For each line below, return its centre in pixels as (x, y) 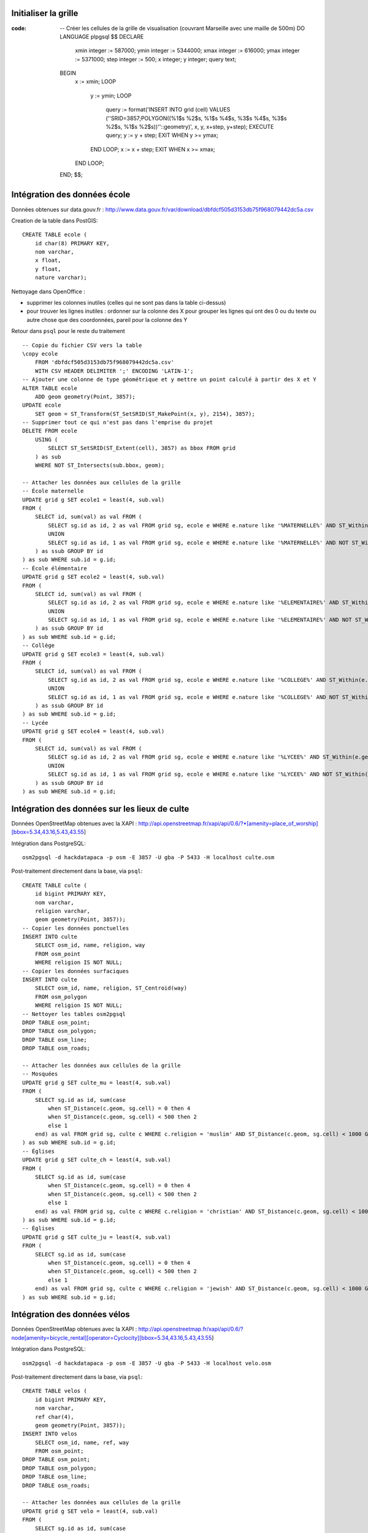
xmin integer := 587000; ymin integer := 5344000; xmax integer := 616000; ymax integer (187, 51)
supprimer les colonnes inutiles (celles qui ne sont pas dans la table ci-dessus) (126, 303)
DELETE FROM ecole (50, 431)
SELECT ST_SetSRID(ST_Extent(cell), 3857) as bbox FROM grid (142, 448)
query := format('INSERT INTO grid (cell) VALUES (168, 110)
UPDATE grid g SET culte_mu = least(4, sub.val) (97, 1083)
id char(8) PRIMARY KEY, (72, 243)
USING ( (46, 439)
